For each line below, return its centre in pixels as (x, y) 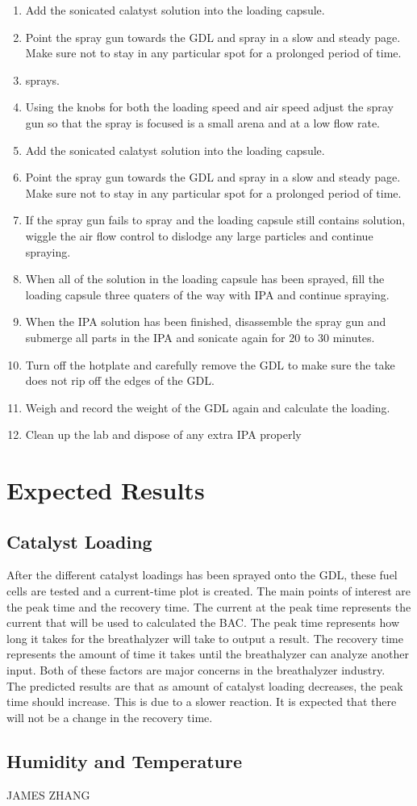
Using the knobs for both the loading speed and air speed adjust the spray (209, 107)
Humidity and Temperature (125, 760)
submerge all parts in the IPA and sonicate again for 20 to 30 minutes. (200, 337)
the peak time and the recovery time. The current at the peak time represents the (209, 606)
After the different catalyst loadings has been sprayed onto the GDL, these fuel (202, 575)
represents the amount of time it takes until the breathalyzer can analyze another (208, 654)
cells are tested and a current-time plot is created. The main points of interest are (209, 591)
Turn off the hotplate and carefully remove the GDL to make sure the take (210, 364)
